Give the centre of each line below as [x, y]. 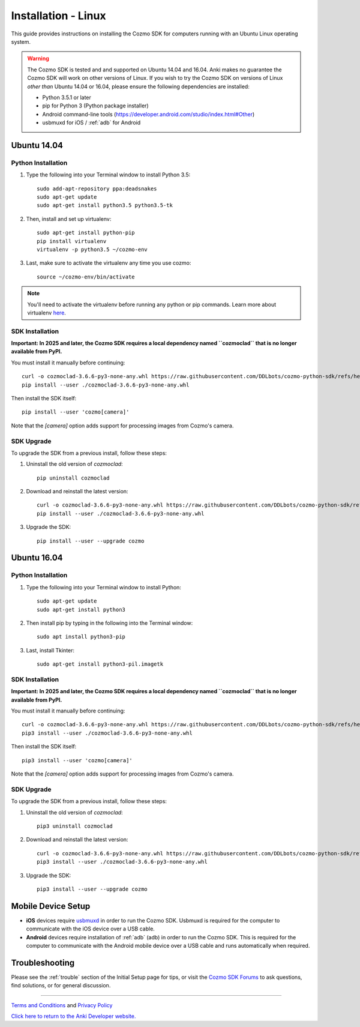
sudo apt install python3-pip [81, 637]
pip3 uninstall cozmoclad [75, 826]
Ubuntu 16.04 [37, 558]
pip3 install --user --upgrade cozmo [92, 889]
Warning [38, 59]
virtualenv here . [46, 313]
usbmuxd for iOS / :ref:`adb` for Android [91, 122]
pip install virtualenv [72, 241]
